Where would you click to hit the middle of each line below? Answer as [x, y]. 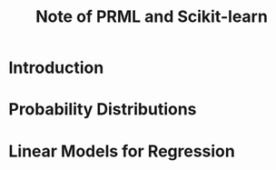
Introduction [56, 68]
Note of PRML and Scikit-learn [152, 17]
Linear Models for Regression [122, 151]
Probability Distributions [103, 110]
